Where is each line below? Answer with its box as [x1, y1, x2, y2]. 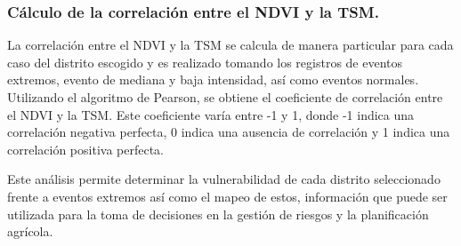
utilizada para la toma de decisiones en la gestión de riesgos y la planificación [7, 204, 429, 223]
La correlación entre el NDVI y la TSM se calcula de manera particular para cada [7, 36, 454, 54]
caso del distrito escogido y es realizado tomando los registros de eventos [7, 52, 403, 71]
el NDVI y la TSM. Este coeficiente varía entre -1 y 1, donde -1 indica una [7, 105, 415, 123]
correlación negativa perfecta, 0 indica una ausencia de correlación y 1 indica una [7, 123, 450, 141]
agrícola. [7, 222, 53, 241]
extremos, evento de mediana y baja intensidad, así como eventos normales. [7, 70, 419, 89]
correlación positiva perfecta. [7, 139, 164, 158]
